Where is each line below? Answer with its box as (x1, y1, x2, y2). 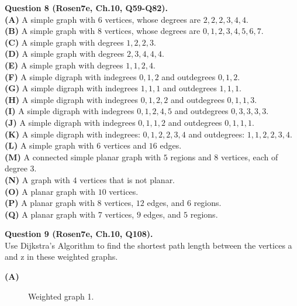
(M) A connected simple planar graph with (5, 150, 161, 163)
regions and (170, 150, 212, 163)
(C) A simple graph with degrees (5, 36, 124, 48)
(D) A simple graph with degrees (5, 47, 125, 60)
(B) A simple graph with (5, 25, 95, 37)
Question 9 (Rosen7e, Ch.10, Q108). (5, 228, 153, 240)
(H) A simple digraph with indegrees (5, 93, 138, 105)
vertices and (103, 139, 147, 152)
